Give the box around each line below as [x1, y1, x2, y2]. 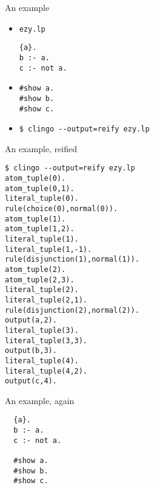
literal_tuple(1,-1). [5, 245, 92, 254]
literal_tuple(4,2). [5, 366, 88, 375]
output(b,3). [5, 346, 57, 355]
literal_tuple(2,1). [5, 295, 88, 304]
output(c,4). [5, 377, 57, 386]
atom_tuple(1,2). [5, 225, 75, 234]
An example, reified [5, 142, 78, 155]
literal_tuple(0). [5, 194, 79, 203]
